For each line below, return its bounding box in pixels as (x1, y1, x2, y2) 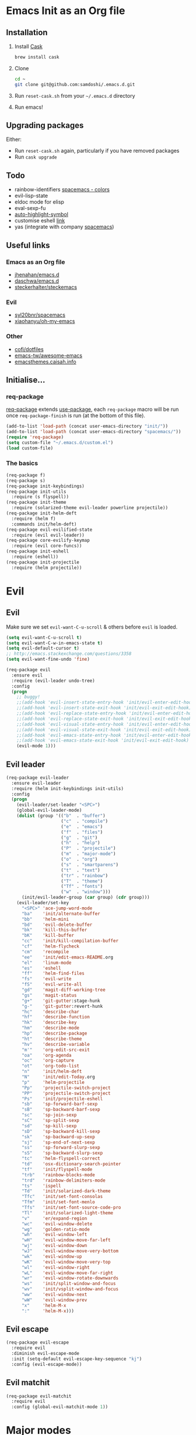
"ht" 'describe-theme (21, 1036, 82, 1042)
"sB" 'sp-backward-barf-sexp (21, 1107, 100, 1113)
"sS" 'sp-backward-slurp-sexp (21, 1150, 103, 1156)
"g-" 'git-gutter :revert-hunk (21, 1003, 103, 1009)
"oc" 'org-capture (21, 1058, 75, 1063)
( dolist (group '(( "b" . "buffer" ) (16, 813, 106, 819)
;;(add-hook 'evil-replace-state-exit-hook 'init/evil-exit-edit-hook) (16, 716, 194, 722)
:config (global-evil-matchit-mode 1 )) (11, 1404, 108, 1410)
